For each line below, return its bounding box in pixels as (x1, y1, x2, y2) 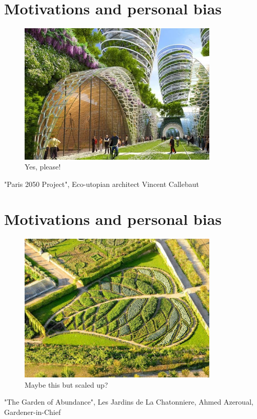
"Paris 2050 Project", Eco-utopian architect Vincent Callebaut (4, 178, 199, 189)
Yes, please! (25, 161, 61, 172)
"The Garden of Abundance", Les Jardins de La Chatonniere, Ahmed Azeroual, (4, 396, 253, 407)
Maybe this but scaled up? (25, 379, 108, 390)
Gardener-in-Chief (4, 407, 61, 417)
